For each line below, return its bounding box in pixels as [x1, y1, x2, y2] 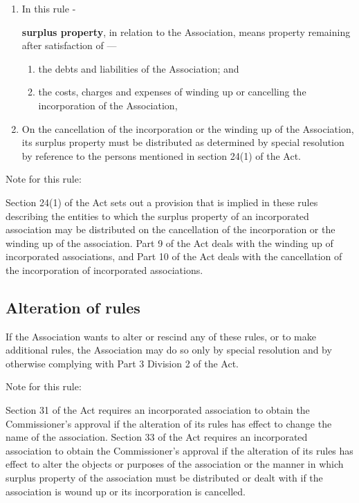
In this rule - [21, 1, 76, 15]
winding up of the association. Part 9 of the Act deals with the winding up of [6, 235, 333, 250]
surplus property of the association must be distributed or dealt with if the [6, 470, 323, 485]
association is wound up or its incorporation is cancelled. [6, 484, 246, 498]
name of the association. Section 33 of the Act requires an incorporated [6, 430, 308, 444]
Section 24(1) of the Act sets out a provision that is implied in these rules [6, 194, 318, 209]
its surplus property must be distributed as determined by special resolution [21, 135, 344, 149]
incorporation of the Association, [38, 98, 178, 112]
